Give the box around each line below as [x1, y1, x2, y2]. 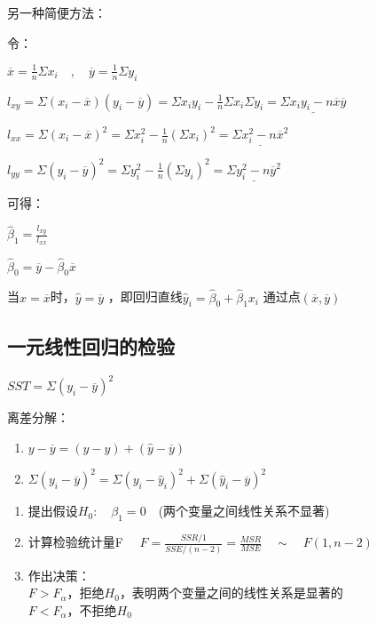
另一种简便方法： [7, 4, 106, 21]
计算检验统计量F [27, 533, 123, 551]
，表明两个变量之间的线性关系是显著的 [119, 583, 343, 602]
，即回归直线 [107, 287, 183, 306]
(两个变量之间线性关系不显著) [158, 501, 330, 520]
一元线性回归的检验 [7, 332, 175, 359]
